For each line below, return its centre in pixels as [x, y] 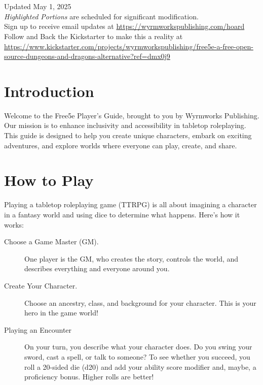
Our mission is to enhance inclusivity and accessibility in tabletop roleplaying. [125, 125]
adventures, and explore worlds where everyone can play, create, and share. [121, 145]
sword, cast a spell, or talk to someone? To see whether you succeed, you [137, 356]
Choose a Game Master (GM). [51, 242]
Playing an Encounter [38, 329]
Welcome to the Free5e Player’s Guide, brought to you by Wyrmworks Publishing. [132, 115]
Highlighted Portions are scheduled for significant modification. [101, 16]
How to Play [49, 180]
